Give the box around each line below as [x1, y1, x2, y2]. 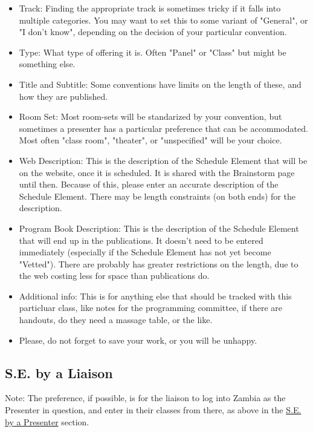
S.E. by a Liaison [5, 363, 113, 382]
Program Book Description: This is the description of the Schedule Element [19, 221, 299, 234]
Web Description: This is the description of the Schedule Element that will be [19, 154, 308, 166]
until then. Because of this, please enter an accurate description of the [19, 178, 279, 191]
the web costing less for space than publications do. [19, 269, 210, 282]
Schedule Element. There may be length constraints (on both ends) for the [19, 189, 295, 202]
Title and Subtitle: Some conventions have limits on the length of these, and [19, 77, 302, 90]
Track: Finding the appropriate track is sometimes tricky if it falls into [19, 2, 281, 14]
